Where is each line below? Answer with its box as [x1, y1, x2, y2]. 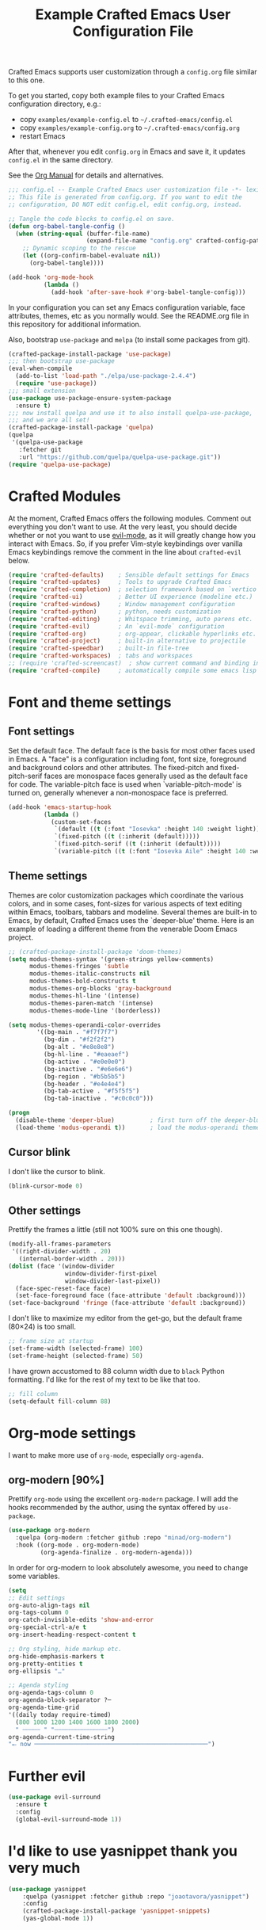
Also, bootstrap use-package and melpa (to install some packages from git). [8, 334, 251, 344]
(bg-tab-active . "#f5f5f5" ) [43, 1087, 140, 1095]
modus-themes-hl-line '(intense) [28, 992, 140, 1000]
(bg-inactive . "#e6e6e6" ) [43, 1065, 133, 1073]
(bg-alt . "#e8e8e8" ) [43, 1043, 115, 1051]
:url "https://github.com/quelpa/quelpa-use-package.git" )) [18, 453, 222, 461]
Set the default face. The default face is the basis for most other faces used [8, 746, 256, 755]
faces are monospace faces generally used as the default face [44, 771, 248, 780]
